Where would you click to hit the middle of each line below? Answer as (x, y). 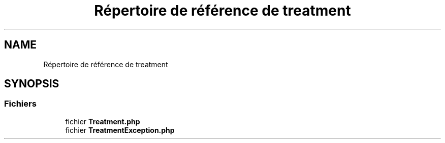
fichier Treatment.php (103, 121)
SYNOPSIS (32, 84)
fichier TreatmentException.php (120, 130)
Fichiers (20, 104)
